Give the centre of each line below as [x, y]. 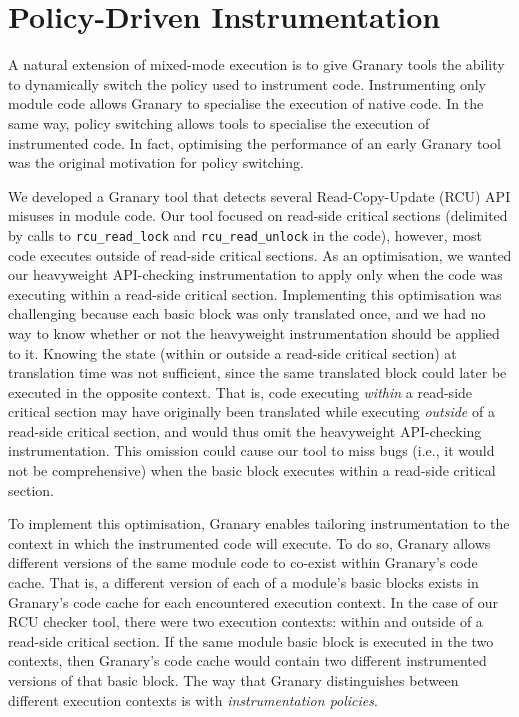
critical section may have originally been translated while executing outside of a [251, 411]
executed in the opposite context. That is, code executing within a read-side [240, 391]
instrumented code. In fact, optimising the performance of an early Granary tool [254, 142]
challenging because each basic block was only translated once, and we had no [247, 313]
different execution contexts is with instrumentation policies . [193, 699]
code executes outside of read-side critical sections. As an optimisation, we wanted [260, 254]
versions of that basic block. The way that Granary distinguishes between [233, 680]
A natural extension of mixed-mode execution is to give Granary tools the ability [256, 64]
